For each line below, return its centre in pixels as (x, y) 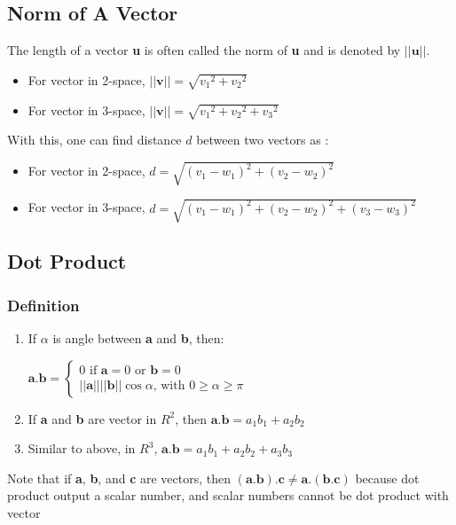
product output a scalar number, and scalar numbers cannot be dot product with (228, 495)
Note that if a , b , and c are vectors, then (119, 478)
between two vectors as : (263, 140)
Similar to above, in (82, 448)
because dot (387, 478)
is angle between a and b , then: (138, 337)
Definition (43, 305)
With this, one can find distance (94, 140)
